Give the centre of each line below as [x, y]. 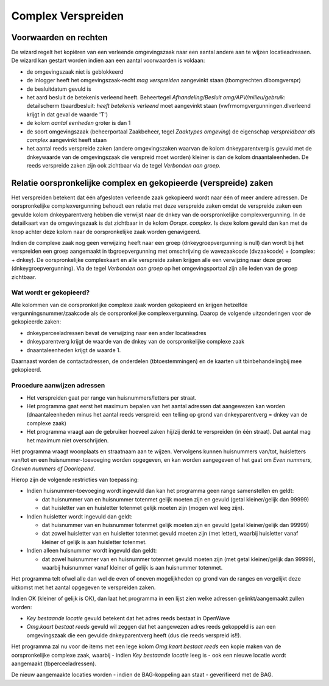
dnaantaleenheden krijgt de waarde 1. [74, 350]
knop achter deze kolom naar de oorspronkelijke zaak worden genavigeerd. [106, 232]
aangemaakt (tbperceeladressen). [54, 663]
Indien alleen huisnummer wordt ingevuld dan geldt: [92, 551]
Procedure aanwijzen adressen [58, 386]
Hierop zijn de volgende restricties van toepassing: [75, 480]
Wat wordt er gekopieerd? [51, 292]
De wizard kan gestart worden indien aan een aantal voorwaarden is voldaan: [108, 60]
